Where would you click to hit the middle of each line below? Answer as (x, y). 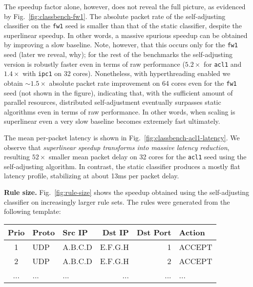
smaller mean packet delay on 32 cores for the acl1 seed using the (148, 157)
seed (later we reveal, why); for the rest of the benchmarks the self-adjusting (118, 54)
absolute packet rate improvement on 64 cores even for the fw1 (143, 83)
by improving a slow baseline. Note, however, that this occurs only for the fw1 (121, 45)
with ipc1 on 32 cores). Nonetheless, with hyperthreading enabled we (126, 73)
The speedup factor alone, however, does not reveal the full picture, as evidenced (125, 6)
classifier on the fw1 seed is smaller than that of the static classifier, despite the (123, 26)
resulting (17, 157)
